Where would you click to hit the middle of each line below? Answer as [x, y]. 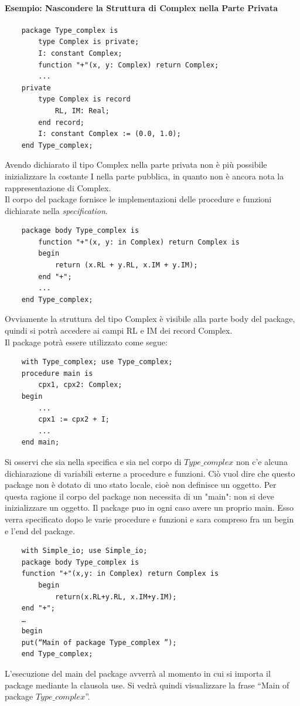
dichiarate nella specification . [56, 210]
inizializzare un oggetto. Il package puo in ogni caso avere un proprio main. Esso [149, 508]
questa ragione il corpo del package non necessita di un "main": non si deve [139, 496]
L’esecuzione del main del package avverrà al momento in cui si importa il [138, 673]
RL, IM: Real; [82, 111]
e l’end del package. [40, 530]
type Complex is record [84, 99]
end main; [40, 442]
